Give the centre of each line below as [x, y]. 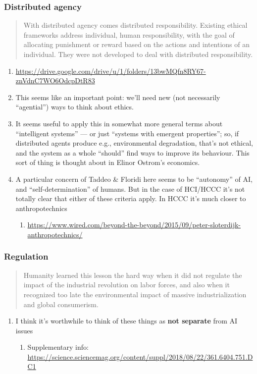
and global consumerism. [61, 304]
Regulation [26, 256]
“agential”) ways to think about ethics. [75, 107]
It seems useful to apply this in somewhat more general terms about [119, 123]
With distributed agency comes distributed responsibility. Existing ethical [135, 25]
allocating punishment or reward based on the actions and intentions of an [137, 44]
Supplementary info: [58, 347]
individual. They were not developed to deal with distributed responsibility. [138, 54]
